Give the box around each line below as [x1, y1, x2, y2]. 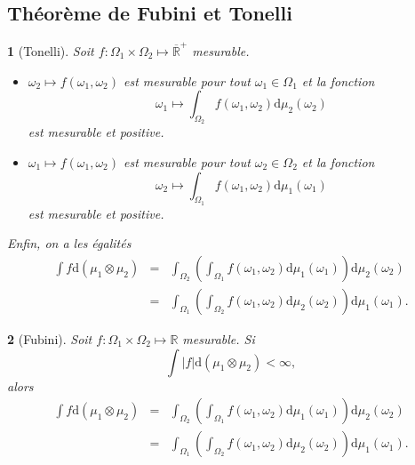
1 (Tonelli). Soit [7, 41, 94, 60]
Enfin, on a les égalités [7, 234, 132, 253]
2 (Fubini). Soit [7, 329, 92, 348]
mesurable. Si [182, 329, 255, 348]
